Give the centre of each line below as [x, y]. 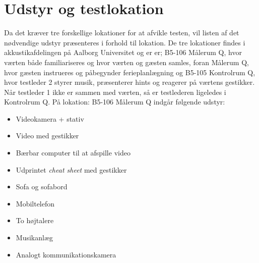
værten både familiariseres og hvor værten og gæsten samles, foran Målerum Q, [126, 62]
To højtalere [35, 220]
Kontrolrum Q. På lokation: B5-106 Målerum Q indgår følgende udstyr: [115, 102]
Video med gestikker [47, 136]
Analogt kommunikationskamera [66, 254]
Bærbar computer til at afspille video [73, 153]
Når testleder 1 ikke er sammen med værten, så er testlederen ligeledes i [115, 92]
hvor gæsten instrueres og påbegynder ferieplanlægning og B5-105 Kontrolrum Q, [130, 72]
